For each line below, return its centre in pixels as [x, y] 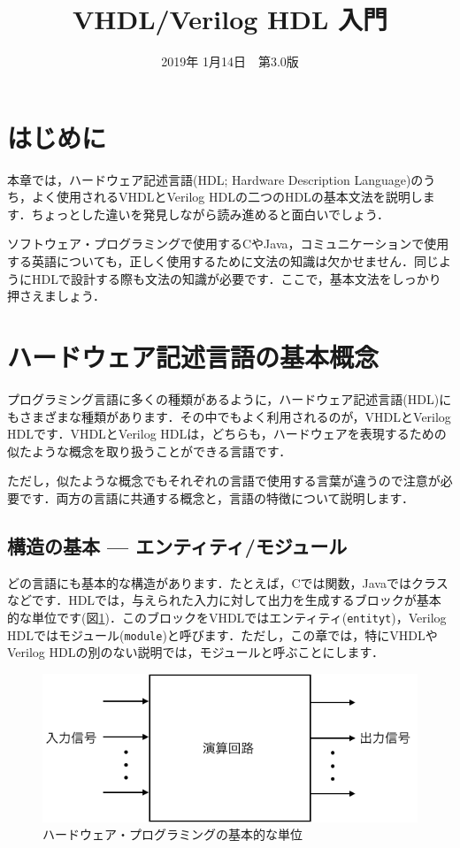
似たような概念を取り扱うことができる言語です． [149, 451]
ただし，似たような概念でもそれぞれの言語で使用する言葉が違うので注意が [224, 481]
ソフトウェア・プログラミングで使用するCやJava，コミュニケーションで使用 [228, 244]
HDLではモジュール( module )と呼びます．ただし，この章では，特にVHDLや [222, 634]
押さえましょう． [56, 296]
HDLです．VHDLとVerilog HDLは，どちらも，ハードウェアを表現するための [227, 434]
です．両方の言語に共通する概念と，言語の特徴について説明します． [216, 497]
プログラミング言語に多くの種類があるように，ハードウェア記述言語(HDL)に [230, 398]
